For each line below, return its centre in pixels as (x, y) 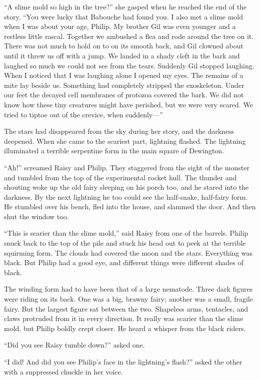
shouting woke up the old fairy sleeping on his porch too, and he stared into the (126, 187)
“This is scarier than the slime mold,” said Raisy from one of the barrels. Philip (126, 233)
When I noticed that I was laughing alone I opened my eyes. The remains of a (124, 75)
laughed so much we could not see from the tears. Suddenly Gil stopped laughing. (129, 65)
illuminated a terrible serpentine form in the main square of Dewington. (114, 151)
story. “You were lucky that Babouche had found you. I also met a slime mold (124, 16)
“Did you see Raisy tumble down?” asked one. (74, 345)
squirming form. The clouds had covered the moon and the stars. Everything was (128, 252)
